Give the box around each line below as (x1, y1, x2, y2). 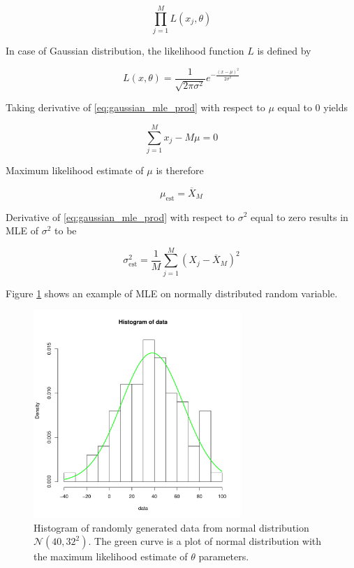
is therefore (156, 162, 204, 177)
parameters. (198, 549, 249, 564)
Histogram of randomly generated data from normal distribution (34, 520, 309, 534)
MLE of (6, 223, 39, 238)
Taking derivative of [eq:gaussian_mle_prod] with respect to (6, 100, 265, 115)
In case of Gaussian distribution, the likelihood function (6, 43, 244, 58)
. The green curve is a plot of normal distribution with (88, 534, 322, 548)
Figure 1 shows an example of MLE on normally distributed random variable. (6, 285, 338, 300)
